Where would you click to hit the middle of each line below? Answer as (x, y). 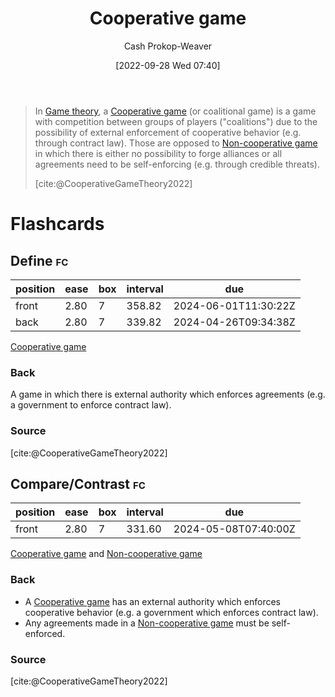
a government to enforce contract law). (91, 405)
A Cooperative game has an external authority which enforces (152, 601)
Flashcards (57, 224)
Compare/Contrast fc (78, 483)
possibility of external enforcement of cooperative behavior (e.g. (168, 132)
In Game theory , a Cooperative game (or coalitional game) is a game (175, 111)
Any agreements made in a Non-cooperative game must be (147, 623)
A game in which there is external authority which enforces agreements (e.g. (168, 394)
